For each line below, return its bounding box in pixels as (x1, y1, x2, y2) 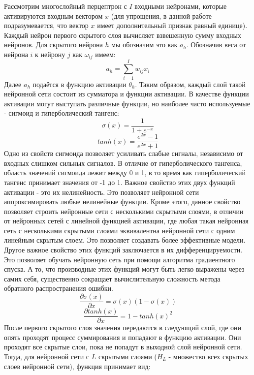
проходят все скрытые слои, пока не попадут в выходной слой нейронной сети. (4, 342, 242, 352)
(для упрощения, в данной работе (111, 10, 212, 21)
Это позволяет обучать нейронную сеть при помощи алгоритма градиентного (4, 254, 235, 264)
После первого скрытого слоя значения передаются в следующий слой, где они (4, 322, 242, 333)
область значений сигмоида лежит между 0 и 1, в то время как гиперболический (4, 167, 246, 178)
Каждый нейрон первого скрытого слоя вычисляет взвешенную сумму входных (4, 30, 241, 40)
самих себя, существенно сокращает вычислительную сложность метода (4, 273, 221, 283)
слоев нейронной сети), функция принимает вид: (4, 361, 151, 371)
